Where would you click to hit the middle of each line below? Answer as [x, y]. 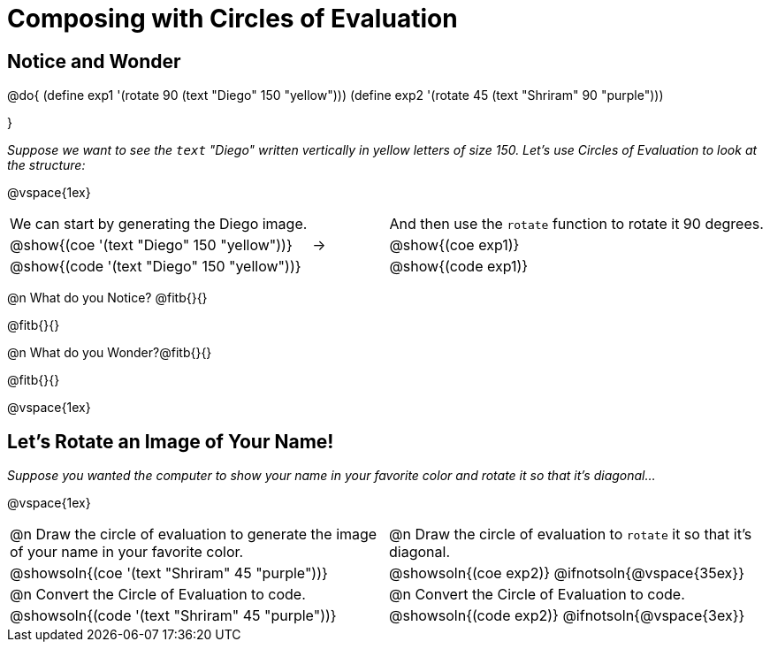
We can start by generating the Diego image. [159, 224]
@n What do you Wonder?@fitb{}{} [110, 353]
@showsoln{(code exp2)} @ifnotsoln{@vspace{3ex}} [567, 616]
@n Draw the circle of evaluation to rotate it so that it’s [571, 534]
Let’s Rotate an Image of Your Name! [171, 441]
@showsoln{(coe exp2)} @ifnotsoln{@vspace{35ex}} [567, 573]
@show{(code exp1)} [459, 267]
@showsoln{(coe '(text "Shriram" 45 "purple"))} [169, 573]
